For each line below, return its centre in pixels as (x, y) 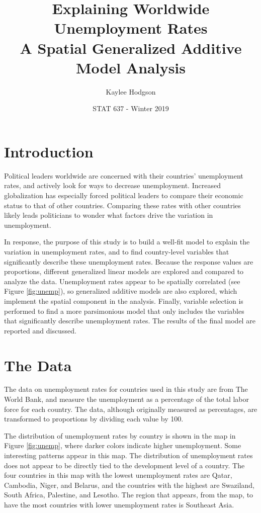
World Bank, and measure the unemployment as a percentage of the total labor (127, 399)
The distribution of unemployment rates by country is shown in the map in (120, 435)
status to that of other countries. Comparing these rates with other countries (122, 205)
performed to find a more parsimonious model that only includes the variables (124, 311)
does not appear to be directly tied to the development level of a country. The (124, 465)
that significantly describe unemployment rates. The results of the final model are (130, 321)
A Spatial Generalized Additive (131, 48)
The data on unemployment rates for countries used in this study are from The (126, 389)
